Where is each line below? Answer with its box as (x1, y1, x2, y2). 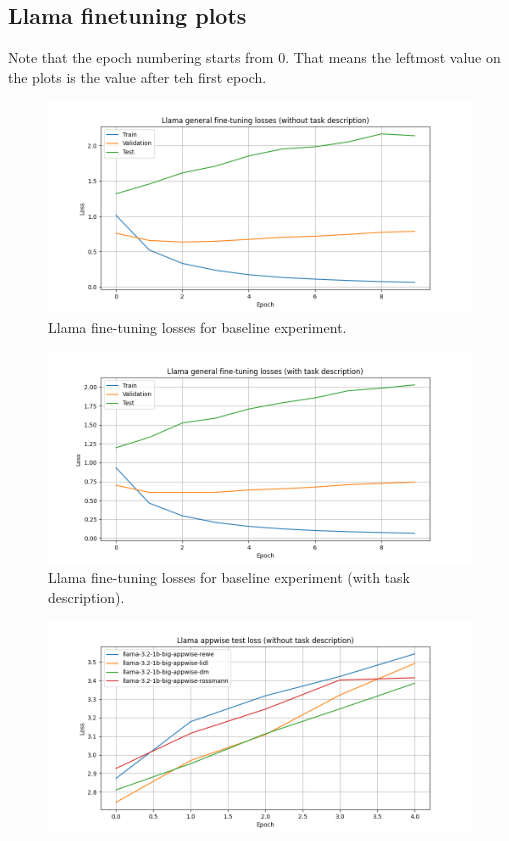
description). (48, 586, 125, 607)
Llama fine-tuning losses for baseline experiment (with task (48, 567, 410, 588)
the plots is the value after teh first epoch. (8, 66, 267, 87)
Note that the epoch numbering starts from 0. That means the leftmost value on (8, 47, 501, 68)
